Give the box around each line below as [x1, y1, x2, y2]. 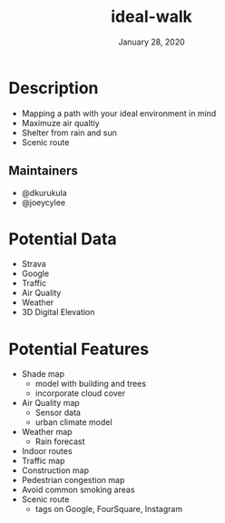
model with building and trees [34, 379, 147, 390]
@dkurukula [21, 187, 67, 198]
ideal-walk [111, 6, 192, 27]
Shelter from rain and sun [21, 127, 117, 138]
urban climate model [34, 417, 112, 428]
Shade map [21, 369, 65, 380]
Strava [21, 259, 46, 270]
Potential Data [8, 229, 117, 249]
